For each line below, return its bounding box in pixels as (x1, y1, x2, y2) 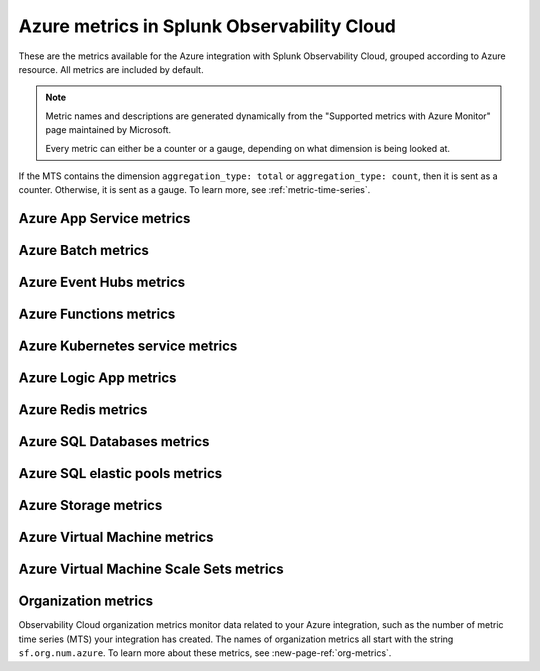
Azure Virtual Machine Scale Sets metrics (18, 561, 284, 578)
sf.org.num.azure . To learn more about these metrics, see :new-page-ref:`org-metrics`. (18, 647, 392, 659)
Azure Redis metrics (18, 401, 148, 419)
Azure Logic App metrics (18, 370, 177, 387)
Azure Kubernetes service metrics (18, 338, 238, 355)
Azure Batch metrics (18, 242, 150, 259)
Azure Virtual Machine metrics (18, 529, 214, 546)
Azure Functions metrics (18, 306, 176, 323)
